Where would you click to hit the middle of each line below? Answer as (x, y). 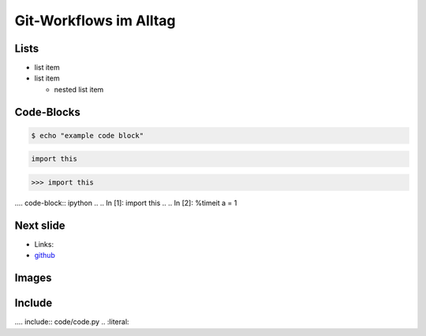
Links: (44, 244)
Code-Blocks (47, 112)
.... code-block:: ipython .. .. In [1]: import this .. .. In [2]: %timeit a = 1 (126, 203)
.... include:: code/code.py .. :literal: (72, 322)
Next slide (40, 225)
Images (33, 278)
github (45, 256)
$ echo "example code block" (88, 135)
